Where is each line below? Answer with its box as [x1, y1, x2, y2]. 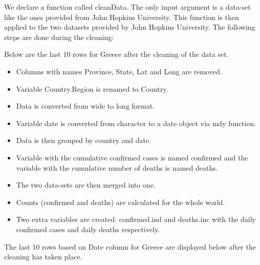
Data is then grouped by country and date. [16, 135, 151, 146]
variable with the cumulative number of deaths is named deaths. [16, 162, 218, 173]
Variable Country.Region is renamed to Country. [16, 83, 168, 94]
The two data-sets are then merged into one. [16, 179, 156, 190]
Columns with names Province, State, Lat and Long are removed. [16, 66, 222, 76]
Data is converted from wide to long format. [16, 100, 155, 111]
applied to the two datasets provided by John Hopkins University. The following [4, 22, 255, 32]
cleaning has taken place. [4, 251, 82, 262]
